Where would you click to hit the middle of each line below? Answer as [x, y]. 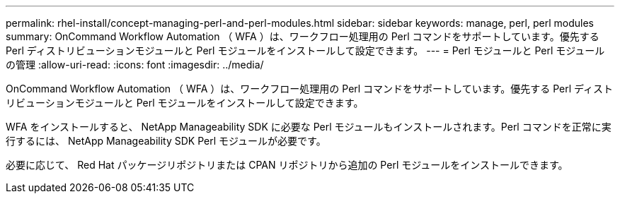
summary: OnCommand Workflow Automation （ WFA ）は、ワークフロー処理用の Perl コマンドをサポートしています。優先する [303, 36]
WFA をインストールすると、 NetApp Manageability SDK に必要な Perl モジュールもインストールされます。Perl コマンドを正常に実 [309, 127]
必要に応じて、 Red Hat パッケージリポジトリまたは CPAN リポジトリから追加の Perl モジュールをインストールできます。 [287, 165]
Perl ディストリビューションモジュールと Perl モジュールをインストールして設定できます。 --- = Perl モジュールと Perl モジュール [305, 50]
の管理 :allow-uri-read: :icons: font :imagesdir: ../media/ [135, 65]
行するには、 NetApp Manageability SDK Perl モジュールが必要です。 [166, 141]
